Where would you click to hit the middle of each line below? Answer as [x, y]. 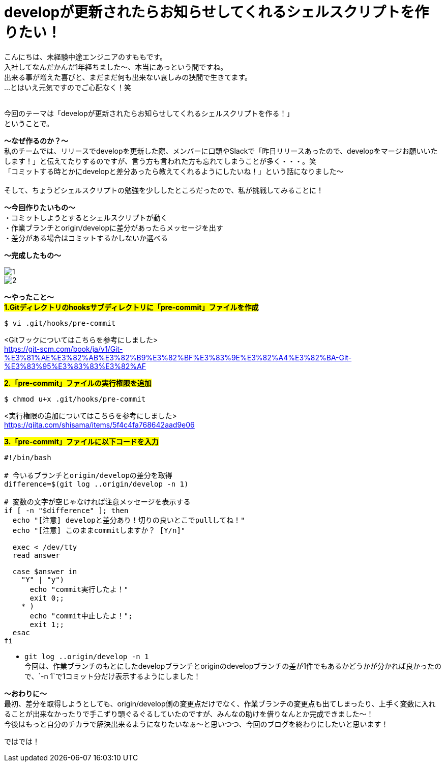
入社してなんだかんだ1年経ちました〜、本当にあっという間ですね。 [116, 67]
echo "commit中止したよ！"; [81, 616]
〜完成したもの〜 [33, 255]
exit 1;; [47, 624]
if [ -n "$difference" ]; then [66, 510]
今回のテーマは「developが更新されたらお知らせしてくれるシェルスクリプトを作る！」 [149, 113]
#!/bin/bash [28, 457]
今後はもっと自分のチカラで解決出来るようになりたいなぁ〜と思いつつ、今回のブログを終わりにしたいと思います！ [196, 724]
